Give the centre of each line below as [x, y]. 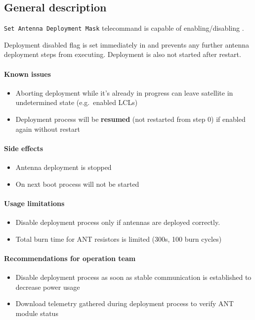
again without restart [48, 129]
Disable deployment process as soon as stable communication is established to [133, 277]
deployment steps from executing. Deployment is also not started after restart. [123, 54]
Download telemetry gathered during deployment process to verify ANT [125, 303]
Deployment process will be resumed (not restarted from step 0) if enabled [130, 119]
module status [37, 313]
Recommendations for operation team [70, 258]
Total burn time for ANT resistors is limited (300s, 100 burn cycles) [119, 239]
